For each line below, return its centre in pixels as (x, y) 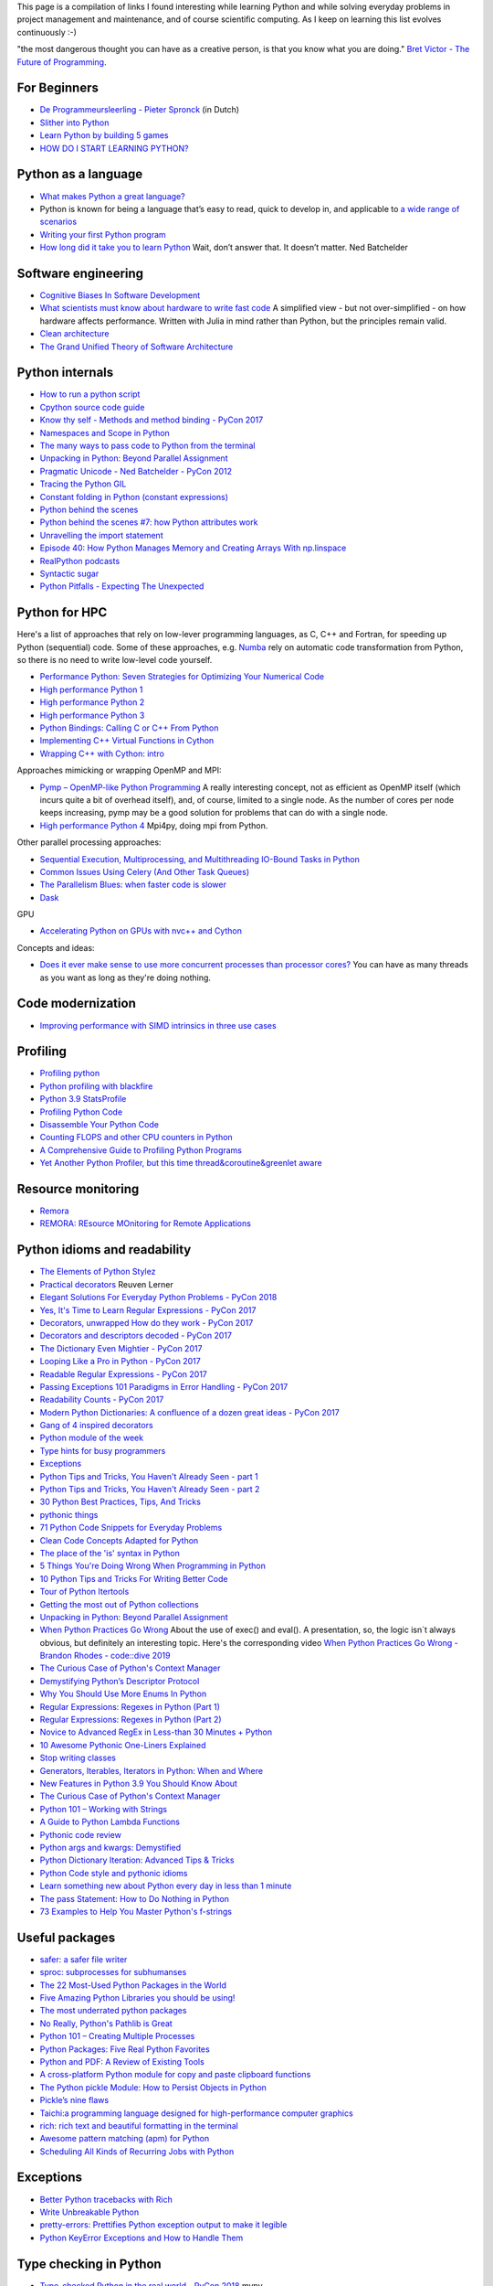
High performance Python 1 (91, 689)
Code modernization (76, 1004)
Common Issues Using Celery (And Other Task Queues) (145, 871)
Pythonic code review (81, 1834)
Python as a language (80, 174)
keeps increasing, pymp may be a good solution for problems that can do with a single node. (214, 813)
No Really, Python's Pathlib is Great (106, 2023)
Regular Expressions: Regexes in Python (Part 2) (131, 1720)
